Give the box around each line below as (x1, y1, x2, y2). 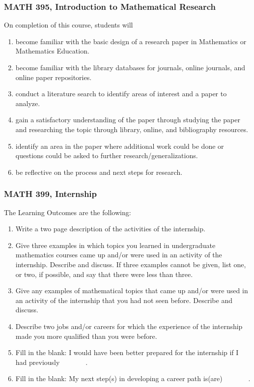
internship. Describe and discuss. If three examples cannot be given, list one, (15, 259, 246, 269)
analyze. (15, 98, 40, 108)
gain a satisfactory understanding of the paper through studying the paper (15, 114, 240, 125)
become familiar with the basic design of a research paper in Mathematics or (15, 36, 247, 46)
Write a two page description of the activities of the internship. (15, 223, 205, 234)
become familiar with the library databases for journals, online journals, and (15, 62, 246, 72)
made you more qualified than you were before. (15, 331, 157, 341)
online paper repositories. (15, 72, 92, 82)
